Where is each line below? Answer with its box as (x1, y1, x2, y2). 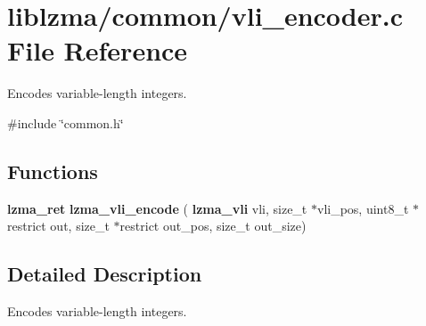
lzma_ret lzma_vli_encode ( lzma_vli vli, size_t (7, 199, 307, 217)
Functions (7, 157, 98, 184)
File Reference (7, 32, 188, 69)
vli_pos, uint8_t (316, 199, 409, 217)
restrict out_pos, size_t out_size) (119, 216, 307, 235)
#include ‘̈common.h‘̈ (7, 113, 124, 132)
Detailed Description (7, 260, 202, 288)
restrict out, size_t (7, 216, 110, 235)
